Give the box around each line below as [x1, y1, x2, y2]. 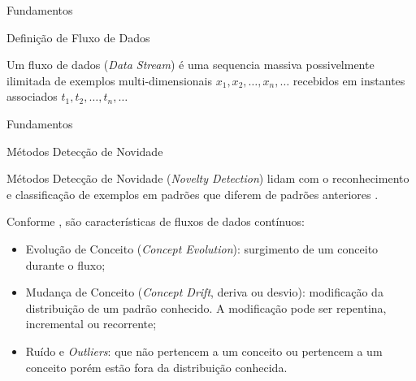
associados [6, 88, 58, 105]
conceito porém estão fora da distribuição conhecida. [25, 358, 288, 375]
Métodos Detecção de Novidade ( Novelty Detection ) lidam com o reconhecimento [6, 170, 409, 187]
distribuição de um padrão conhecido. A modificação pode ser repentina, [25, 299, 387, 316]
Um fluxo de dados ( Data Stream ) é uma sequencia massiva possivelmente [6, 56, 375, 73]
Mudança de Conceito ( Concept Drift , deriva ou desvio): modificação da [25, 284, 383, 301]
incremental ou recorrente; [25, 315, 157, 332]
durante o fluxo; [25, 256, 106, 273]
